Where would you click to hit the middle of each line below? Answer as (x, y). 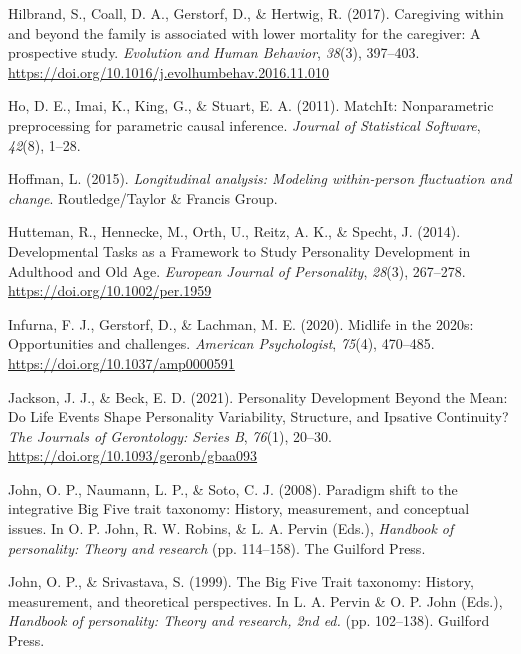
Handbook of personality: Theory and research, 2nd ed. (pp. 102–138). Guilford (249, 620)
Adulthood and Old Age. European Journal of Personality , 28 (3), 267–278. (237, 270)
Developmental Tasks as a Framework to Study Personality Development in (239, 250)
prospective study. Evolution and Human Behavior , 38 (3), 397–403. (214, 52)
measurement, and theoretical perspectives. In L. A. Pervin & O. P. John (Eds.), (255, 600)
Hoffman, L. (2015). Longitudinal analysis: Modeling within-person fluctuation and (260, 178)
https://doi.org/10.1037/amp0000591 (121, 362)
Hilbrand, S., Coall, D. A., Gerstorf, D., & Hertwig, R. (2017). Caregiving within (256, 13)
